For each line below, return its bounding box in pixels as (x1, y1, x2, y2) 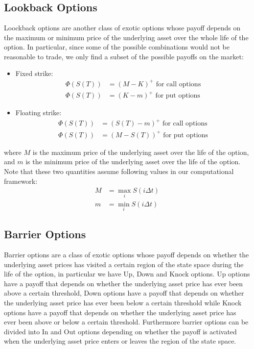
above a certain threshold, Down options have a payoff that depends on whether (4, 288, 244, 298)
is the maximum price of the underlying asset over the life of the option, (32, 147, 249, 157)
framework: (4, 175, 38, 186)
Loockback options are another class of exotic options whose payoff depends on (4, 23, 241, 33)
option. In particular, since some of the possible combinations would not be (4, 42, 230, 52)
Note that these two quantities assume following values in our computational (4, 166, 234, 176)
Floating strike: (15, 107, 62, 118)
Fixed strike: (15, 68, 53, 78)
